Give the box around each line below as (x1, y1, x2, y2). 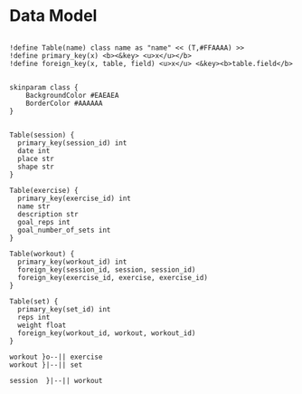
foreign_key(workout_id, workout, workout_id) (17, 328, 196, 338)
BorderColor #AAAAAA (25, 99, 103, 108)
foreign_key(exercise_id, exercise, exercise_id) (17, 273, 208, 282)
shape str (17, 162, 54, 171)
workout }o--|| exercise (9, 352, 103, 361)
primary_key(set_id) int (17, 304, 111, 313)
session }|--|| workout (9, 376, 103, 385)
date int (17, 146, 51, 155)
